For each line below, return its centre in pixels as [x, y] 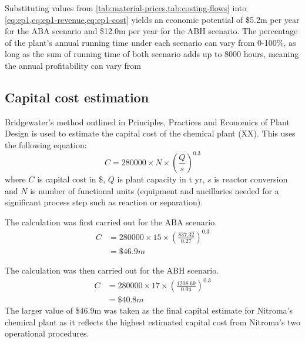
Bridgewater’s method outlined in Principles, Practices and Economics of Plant [147, 121]
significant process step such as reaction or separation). [104, 202]
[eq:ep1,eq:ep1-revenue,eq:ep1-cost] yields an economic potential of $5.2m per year [152, 19]
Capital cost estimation [77, 97]
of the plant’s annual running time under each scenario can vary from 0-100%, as [150, 42]
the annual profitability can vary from [73, 65]
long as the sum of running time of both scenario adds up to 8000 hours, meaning [152, 54]
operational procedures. [47, 333]
